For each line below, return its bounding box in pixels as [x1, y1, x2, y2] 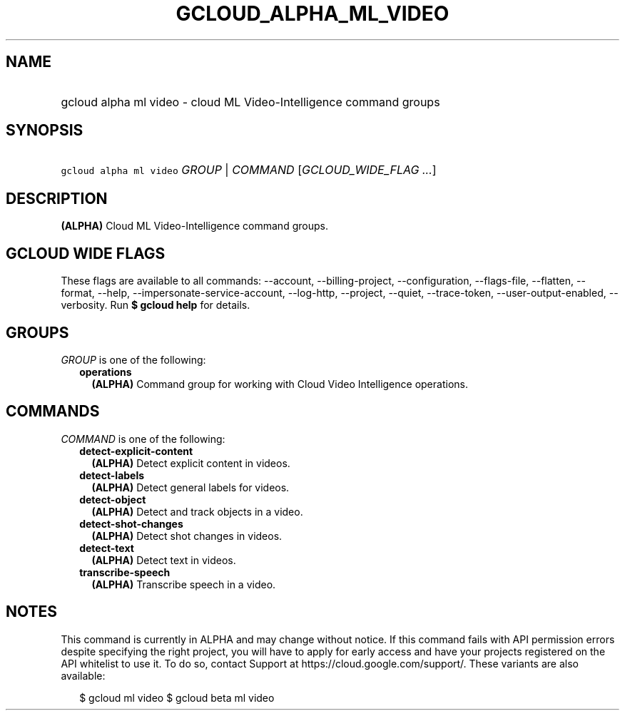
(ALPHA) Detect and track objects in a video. [91, 505, 303, 518]
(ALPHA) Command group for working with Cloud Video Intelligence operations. [91, 377, 468, 390]
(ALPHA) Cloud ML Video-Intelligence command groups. [61, 220, 328, 232]
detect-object [79, 493, 146, 506]
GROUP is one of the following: [61, 353, 206, 366]
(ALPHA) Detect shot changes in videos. [91, 529, 283, 542]
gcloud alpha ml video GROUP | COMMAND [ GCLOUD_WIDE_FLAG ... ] [61, 163, 437, 178]
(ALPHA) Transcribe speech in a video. [91, 578, 276, 590]
